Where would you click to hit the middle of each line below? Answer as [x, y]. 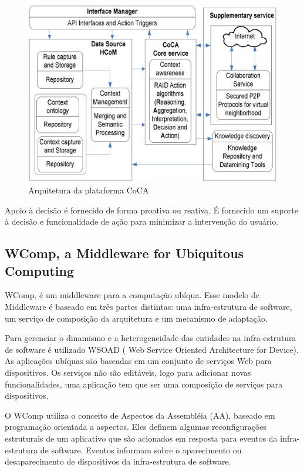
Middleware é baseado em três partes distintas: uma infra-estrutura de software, [148, 306]
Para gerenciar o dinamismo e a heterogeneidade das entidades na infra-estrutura [151, 338]
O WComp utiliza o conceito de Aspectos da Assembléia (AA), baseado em [140, 415]
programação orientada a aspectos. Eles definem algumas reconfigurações [136, 427]
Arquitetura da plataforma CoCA [89, 190]
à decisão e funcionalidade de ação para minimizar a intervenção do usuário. [142, 221]
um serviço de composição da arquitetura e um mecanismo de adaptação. [136, 318]
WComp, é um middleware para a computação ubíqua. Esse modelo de [132, 295]
